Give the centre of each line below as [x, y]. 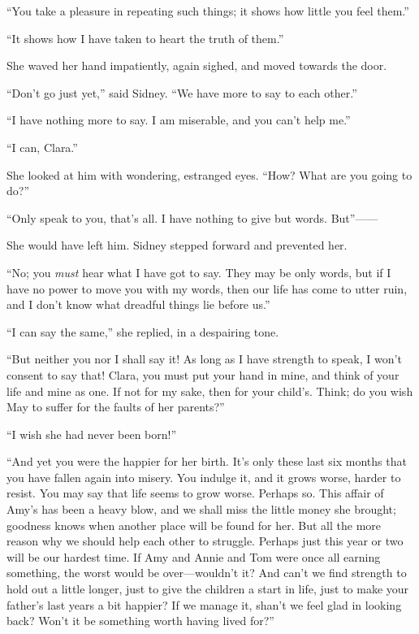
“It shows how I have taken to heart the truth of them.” [145, 38]
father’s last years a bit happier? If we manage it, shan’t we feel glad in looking [204, 604]
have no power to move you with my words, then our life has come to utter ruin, [207, 288]
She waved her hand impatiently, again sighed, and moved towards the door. [197, 65]
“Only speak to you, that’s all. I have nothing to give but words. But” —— [192, 217]
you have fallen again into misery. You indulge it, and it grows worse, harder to [204, 477]
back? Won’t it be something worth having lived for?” [140, 621]
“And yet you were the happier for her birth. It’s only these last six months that [207, 461]
